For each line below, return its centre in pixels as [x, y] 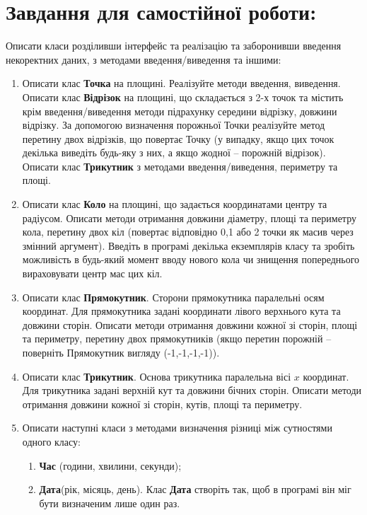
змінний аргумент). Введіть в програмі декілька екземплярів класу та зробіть [188, 245]
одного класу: [51, 441]
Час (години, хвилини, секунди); [110, 465]
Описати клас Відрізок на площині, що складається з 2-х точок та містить [183, 97]
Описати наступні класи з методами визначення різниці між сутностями [177, 428]
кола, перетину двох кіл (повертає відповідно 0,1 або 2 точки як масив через [188, 232]
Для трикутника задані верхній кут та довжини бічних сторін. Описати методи [192, 390]
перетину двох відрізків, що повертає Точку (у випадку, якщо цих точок [178, 138]
